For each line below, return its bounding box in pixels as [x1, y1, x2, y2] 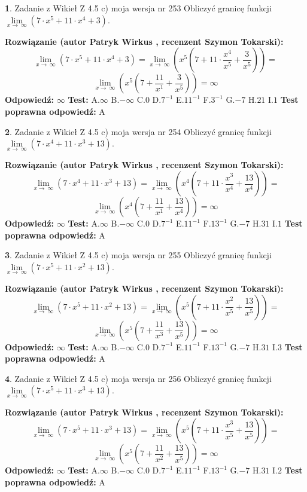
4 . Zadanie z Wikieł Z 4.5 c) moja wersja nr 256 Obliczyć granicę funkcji [5, 372, 272, 384]
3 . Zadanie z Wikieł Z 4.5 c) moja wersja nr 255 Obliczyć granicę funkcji [5, 249, 272, 261]
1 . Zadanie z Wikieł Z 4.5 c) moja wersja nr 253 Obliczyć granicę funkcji [5, 2, 272, 14]
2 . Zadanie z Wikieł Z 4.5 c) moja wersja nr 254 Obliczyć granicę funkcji [5, 125, 272, 137]
